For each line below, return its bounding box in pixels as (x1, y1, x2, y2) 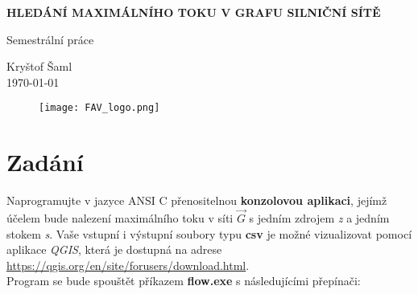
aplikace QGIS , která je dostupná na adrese (6, 241, 222, 258)
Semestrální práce (6, 31, 94, 47)
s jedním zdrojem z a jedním (249, 209, 390, 226)
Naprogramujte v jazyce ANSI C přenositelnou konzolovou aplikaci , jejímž (6, 192, 387, 209)
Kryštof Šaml (6, 58, 72, 75)
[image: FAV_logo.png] (39, 102, 160, 114)
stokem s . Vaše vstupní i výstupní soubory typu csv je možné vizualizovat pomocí (6, 225, 412, 242)
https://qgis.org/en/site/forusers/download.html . (6, 256, 250, 273)
